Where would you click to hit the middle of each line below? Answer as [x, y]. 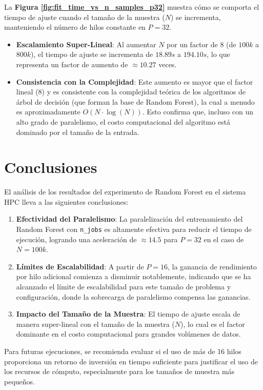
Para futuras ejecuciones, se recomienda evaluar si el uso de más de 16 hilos [123, 351]
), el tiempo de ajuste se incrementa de [92, 54]
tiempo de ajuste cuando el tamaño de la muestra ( [85, 17]
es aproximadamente [48, 112]
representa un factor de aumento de [72, 64]
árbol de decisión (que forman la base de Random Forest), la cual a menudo [135, 101]
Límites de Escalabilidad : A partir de [80, 266]
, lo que [218, 54]
